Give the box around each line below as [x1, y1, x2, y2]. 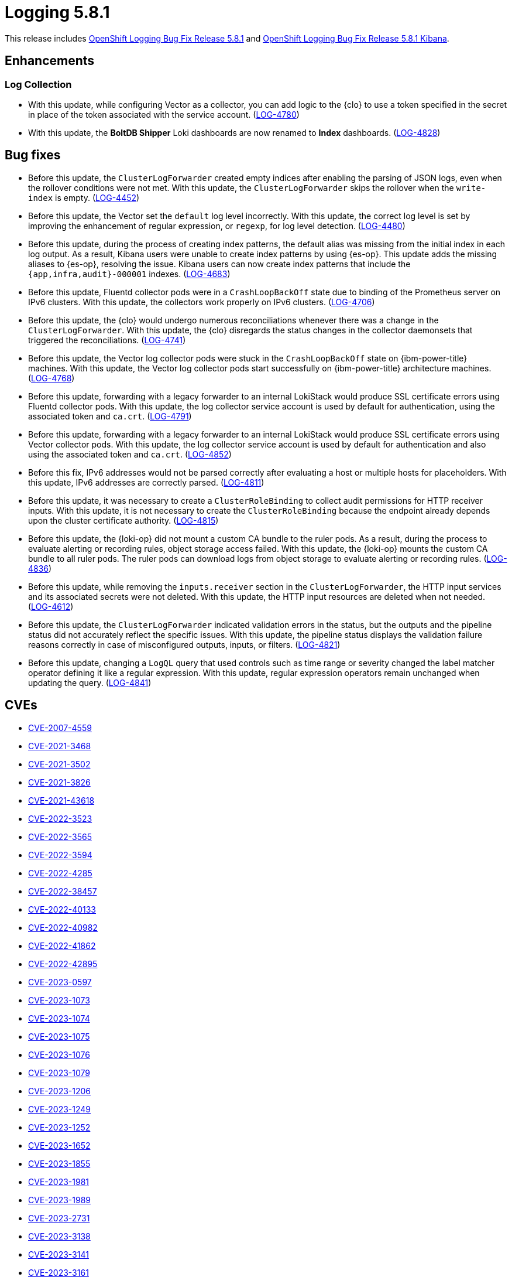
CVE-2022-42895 [28, 958, 98, 969]
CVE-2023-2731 [28, 1213, 90, 1223]
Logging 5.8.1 [5, 2, 110, 22]
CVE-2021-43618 [28, 795, 95, 805]
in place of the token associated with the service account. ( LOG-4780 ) [28, 109, 300, 119]
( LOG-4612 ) [28, 601, 74, 612]
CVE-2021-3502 [28, 759, 91, 769]
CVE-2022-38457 [28, 886, 97, 896]
